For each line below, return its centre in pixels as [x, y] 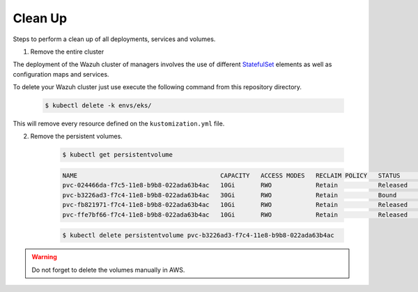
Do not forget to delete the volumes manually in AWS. [108, 270]
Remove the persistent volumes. [77, 137]
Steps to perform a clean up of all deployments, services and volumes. [114, 39]
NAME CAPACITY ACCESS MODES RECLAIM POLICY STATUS [231, 176]
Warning [44, 257]
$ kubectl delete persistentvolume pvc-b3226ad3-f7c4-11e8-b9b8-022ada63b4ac [198, 236]
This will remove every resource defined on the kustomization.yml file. [119, 124]
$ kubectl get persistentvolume [118, 155]
